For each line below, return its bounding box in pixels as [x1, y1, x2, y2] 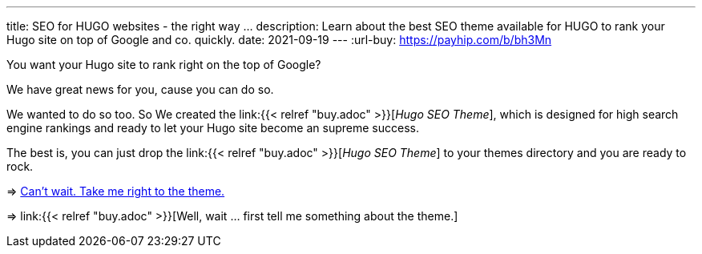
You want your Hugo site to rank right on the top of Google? [6, 58, 321, 71]
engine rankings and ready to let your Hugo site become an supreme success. [6, 121, 419, 135]
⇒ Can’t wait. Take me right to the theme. [6, 184, 225, 198]
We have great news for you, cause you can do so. [6, 83, 274, 96]
